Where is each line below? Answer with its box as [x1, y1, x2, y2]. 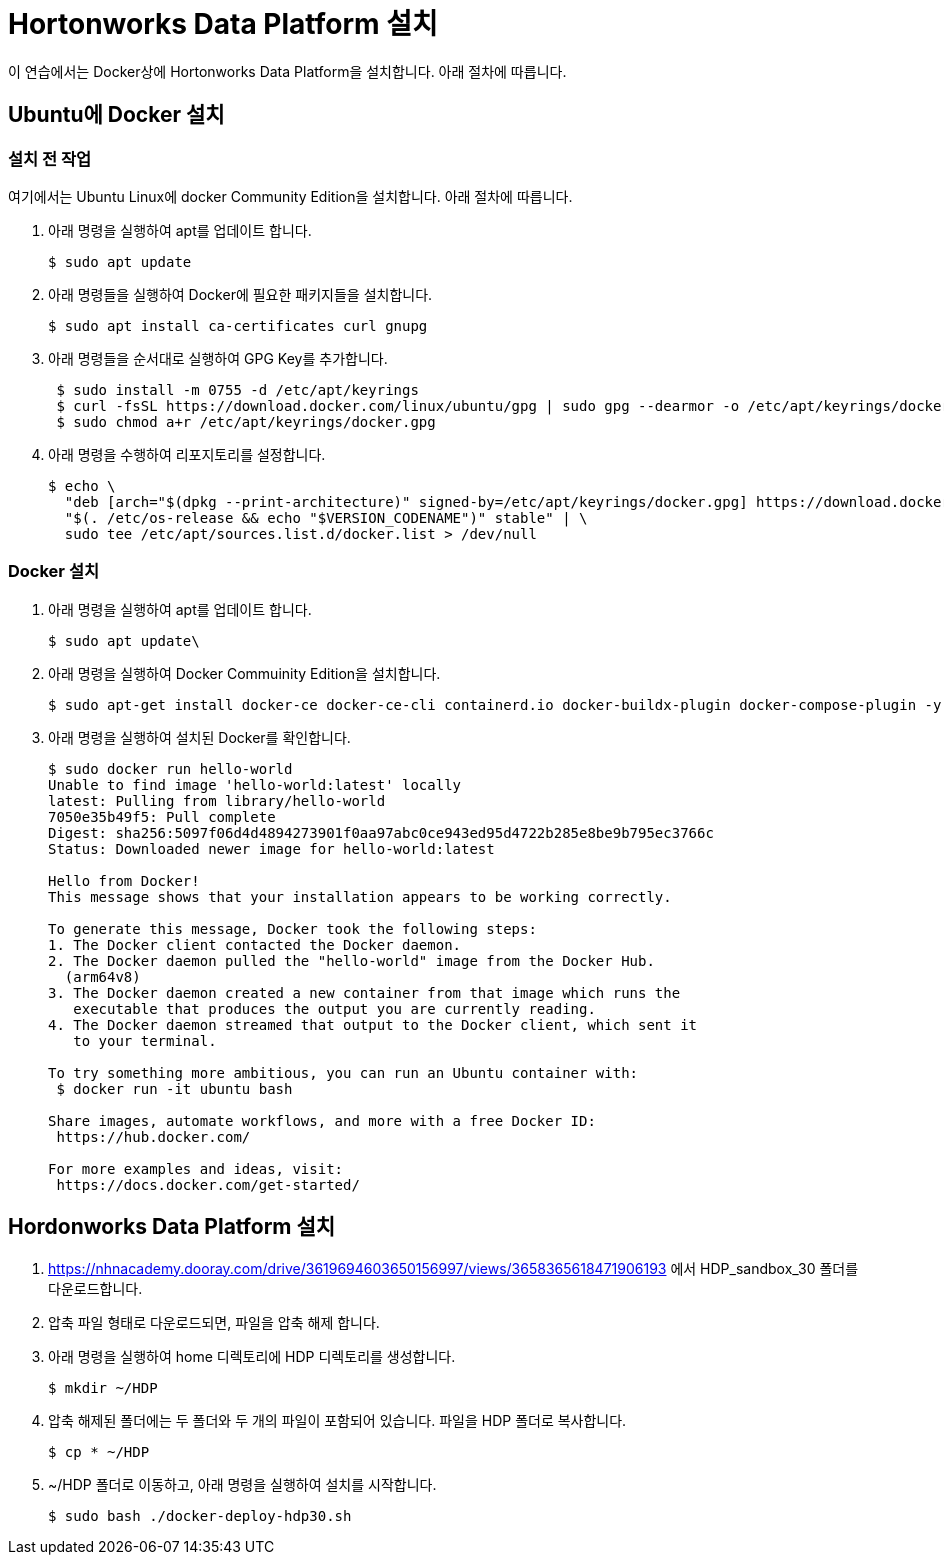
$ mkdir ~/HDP [48, 1379, 158, 1396]
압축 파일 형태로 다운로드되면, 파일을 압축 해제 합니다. [48, 1313, 380, 1331]
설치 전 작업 [8, 148, 92, 169]
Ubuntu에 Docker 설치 [8, 102, 225, 128]
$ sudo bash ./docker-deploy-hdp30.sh [48, 1507, 352, 1524]
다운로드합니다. [48, 1279, 143, 1297]
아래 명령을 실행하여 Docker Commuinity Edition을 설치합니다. [48, 664, 441, 682]
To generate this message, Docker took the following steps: [48, 920, 537, 937]
